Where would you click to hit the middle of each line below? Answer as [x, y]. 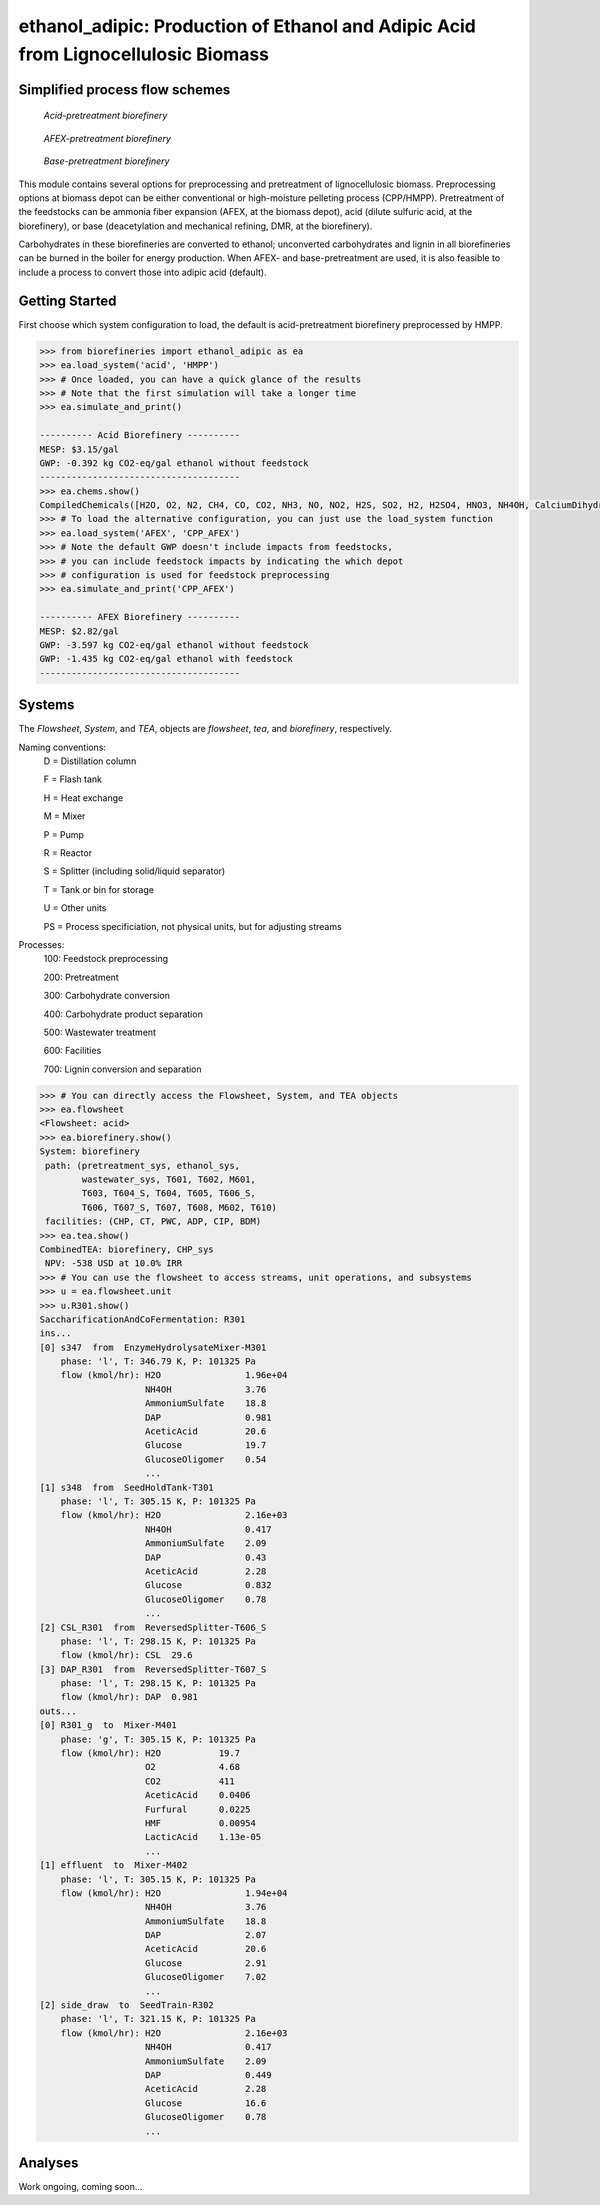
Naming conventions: [62, 747]
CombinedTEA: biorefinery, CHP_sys [126, 1249]
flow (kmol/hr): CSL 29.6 [127, 1655]
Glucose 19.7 [206, 1445]
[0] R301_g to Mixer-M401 [108, 1725]
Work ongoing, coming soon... [80, 2187]
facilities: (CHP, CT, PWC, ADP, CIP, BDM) [153, 1221]
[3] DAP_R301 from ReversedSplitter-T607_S [153, 1669]
